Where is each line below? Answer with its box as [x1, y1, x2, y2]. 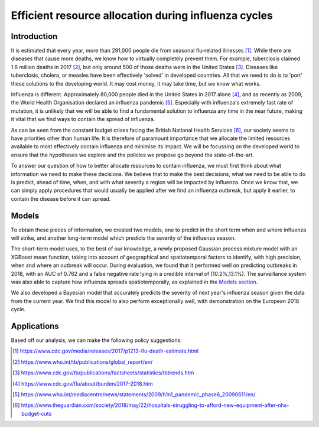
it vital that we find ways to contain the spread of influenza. [11, 116, 155, 123]
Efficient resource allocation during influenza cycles [11, 9, 273, 22]
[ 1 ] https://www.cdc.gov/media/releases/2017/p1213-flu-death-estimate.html [12, 347, 199, 354]
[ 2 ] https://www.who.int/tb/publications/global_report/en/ [12, 358, 153, 366]
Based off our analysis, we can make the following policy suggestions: [11, 337, 183, 344]
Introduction [11, 31, 58, 41]
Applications [11, 321, 59, 331]
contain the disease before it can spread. [11, 195, 111, 202]
